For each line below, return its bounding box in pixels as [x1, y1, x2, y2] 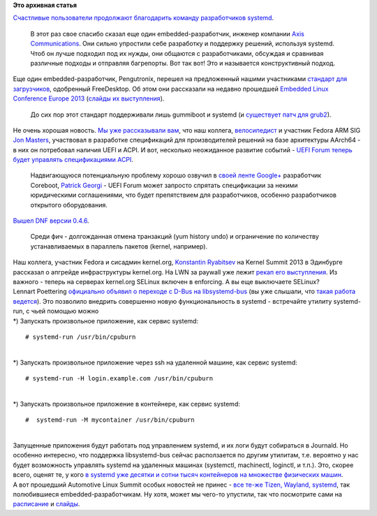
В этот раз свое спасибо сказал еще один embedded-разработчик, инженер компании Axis [30, 29, 305, 38]
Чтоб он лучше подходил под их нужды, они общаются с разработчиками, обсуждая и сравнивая [30, 49, 324, 57]
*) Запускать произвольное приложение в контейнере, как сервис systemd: [13, 399, 240, 408]
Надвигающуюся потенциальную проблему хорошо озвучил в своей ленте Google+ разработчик [30, 171, 322, 179]
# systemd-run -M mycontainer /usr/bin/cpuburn [25, 416, 195, 424]
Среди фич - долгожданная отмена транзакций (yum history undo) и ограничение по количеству [30, 233, 319, 241]
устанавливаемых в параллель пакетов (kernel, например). [30, 242, 208, 251]
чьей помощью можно [31, 307, 99, 316]
